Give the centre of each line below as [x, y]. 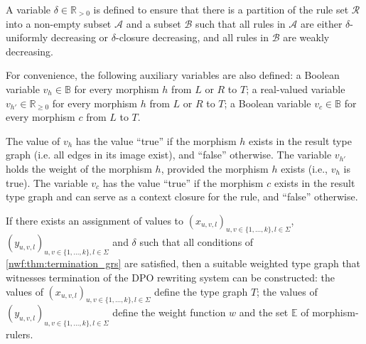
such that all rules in [241, 23]
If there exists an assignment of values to [95, 220]
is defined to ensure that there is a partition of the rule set [221, 9]
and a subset [154, 23]
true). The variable [47, 182]
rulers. [20, 334]
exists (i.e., [305, 168]
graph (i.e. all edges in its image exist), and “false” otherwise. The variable [169, 155]
